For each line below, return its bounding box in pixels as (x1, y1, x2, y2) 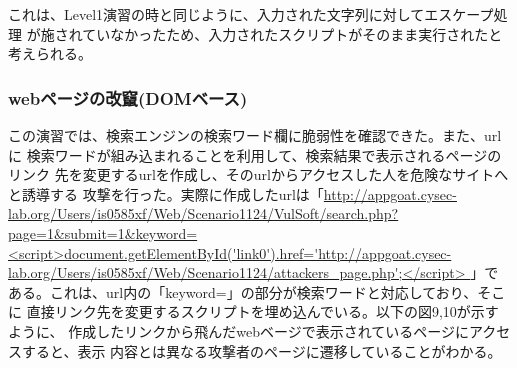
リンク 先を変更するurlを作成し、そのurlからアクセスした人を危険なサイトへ (8, 164, 509, 185)
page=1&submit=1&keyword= (8, 222, 198, 243)
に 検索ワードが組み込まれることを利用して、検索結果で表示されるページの (8, 144, 502, 165)
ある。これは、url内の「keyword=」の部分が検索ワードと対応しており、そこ (8, 281, 506, 302)
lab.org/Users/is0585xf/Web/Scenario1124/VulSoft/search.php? (8, 203, 399, 224)
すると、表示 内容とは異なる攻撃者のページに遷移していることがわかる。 (21, 340, 502, 361)
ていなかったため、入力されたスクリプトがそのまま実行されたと (82, 23, 503, 44)
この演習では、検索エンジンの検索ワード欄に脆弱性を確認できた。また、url (8, 125, 502, 145)
